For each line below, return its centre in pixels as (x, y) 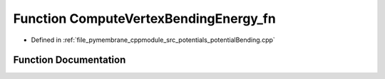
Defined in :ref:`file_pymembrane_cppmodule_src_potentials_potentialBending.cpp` (153, 40)
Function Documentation (70, 60)
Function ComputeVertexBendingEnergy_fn (144, 19)
